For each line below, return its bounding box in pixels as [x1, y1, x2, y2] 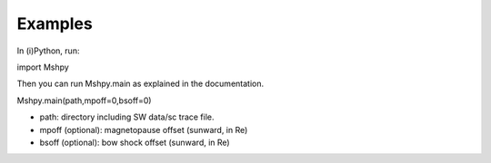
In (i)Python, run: [16, 45, 80, 56]
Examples [16, 14, 93, 34]
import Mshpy [16, 62, 70, 72]
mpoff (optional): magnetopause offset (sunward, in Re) [39, 124, 248, 135]
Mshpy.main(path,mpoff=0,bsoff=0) [16, 95, 152, 106]
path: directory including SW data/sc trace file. [39, 111, 215, 122]
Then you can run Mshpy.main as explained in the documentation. [16, 78, 264, 90]
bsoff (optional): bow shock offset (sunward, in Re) [39, 137, 231, 148]
